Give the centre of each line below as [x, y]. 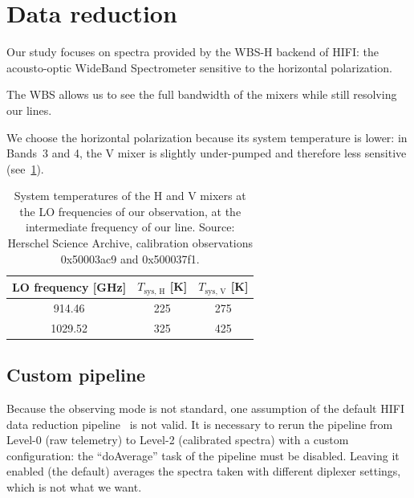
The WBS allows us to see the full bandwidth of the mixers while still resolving [202, 94]
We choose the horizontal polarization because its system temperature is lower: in [207, 137]
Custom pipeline [76, 375]
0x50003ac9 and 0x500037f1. [130, 258]
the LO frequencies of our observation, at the [130, 211]
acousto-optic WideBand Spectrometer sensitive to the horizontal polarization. [199, 67]
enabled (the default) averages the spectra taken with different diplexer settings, [204, 471]
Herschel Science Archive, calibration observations [130, 243]
